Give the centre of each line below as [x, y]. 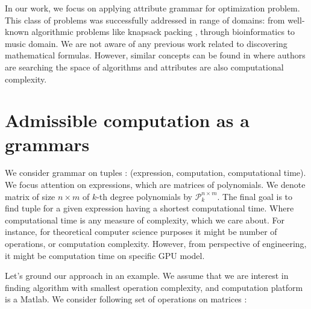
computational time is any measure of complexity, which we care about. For [145, 220]
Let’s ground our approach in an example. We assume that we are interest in [147, 276]
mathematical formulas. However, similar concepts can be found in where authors [155, 55]
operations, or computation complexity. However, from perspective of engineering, [156, 244]
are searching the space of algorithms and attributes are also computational [144, 67]
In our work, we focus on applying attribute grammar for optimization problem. [152, 8]
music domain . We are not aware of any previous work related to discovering [146, 43]
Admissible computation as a [127, 120]
